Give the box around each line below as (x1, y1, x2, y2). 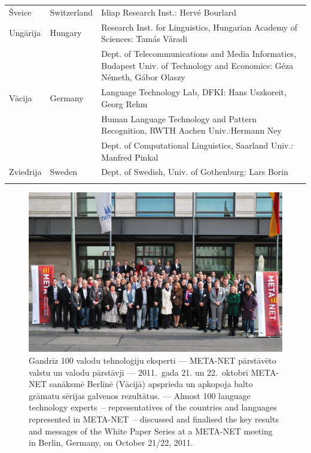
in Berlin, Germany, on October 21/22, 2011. (29, 436, 193, 449)
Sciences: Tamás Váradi (101, 32, 188, 45)
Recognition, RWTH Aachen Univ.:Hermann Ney (101, 124, 282, 137)
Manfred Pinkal (101, 150, 158, 163)
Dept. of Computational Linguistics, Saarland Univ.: (101, 138, 294, 151)
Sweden (50, 165, 78, 178)
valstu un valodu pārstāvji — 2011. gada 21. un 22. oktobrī (29, 366, 249, 378)
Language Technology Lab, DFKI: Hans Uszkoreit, (101, 86, 286, 98)
